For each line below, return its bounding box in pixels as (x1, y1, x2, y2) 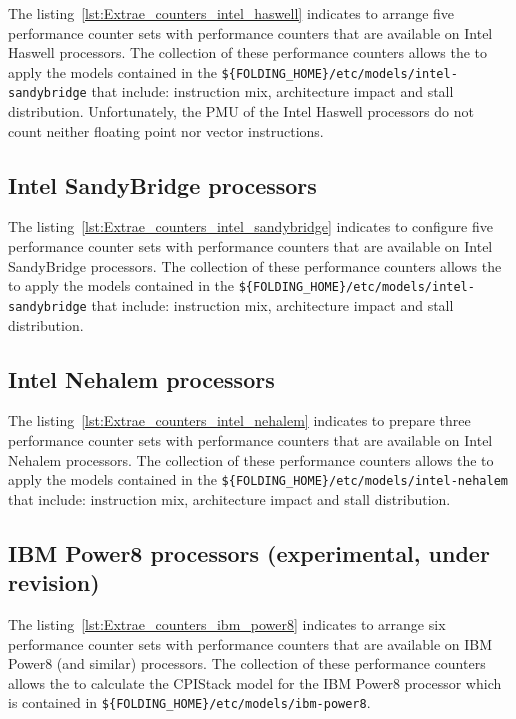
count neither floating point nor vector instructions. (8, 120, 324, 141)
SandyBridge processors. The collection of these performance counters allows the (8, 255, 502, 276)
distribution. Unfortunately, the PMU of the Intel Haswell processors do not (8, 101, 474, 122)
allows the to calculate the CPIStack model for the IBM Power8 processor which (8, 672, 502, 693)
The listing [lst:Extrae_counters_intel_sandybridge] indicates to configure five (8, 216, 493, 237)
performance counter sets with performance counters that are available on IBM (8, 633, 493, 654)
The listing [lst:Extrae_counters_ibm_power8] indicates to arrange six (8, 614, 446, 634)
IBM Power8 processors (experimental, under (8, 537, 490, 568)
